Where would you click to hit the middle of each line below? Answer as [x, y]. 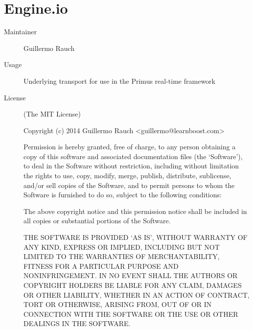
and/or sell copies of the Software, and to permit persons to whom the [129, 185]
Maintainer [20, 32]
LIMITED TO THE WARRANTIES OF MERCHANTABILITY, [122, 256]
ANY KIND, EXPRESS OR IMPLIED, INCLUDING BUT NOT [122, 247]
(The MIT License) [52, 114]
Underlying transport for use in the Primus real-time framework [119, 81]
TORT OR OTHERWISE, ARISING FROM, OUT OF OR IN [118, 304]
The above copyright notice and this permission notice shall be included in [135, 211]
